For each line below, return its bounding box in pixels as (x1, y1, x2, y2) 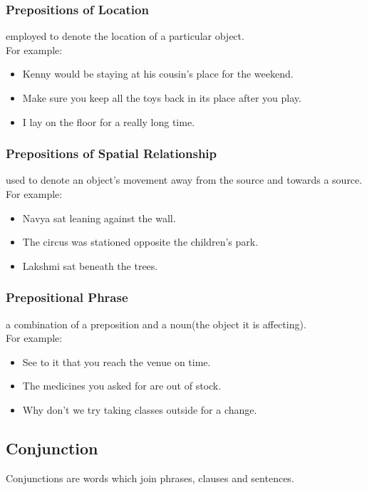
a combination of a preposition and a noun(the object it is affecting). (6, 316, 306, 331)
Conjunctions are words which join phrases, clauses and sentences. (6, 470, 294, 485)
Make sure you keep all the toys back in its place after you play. (22, 90, 301, 105)
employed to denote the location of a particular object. (6, 28, 244, 43)
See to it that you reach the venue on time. (22, 354, 211, 369)
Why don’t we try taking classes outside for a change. (22, 402, 257, 417)
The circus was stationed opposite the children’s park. (22, 234, 259, 249)
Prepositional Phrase (6, 288, 128, 306)
